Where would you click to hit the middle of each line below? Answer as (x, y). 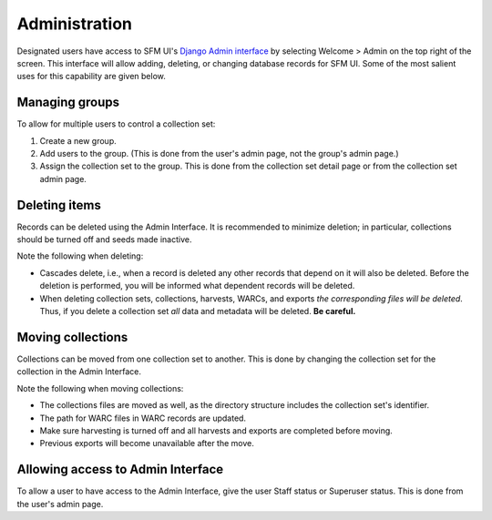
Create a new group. (78, 140)
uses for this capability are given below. (91, 76)
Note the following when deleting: (80, 256)
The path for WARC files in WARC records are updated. (143, 418)
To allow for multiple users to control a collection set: (116, 124)
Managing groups (68, 102)
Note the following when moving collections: (100, 388)
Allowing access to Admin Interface (120, 469)
